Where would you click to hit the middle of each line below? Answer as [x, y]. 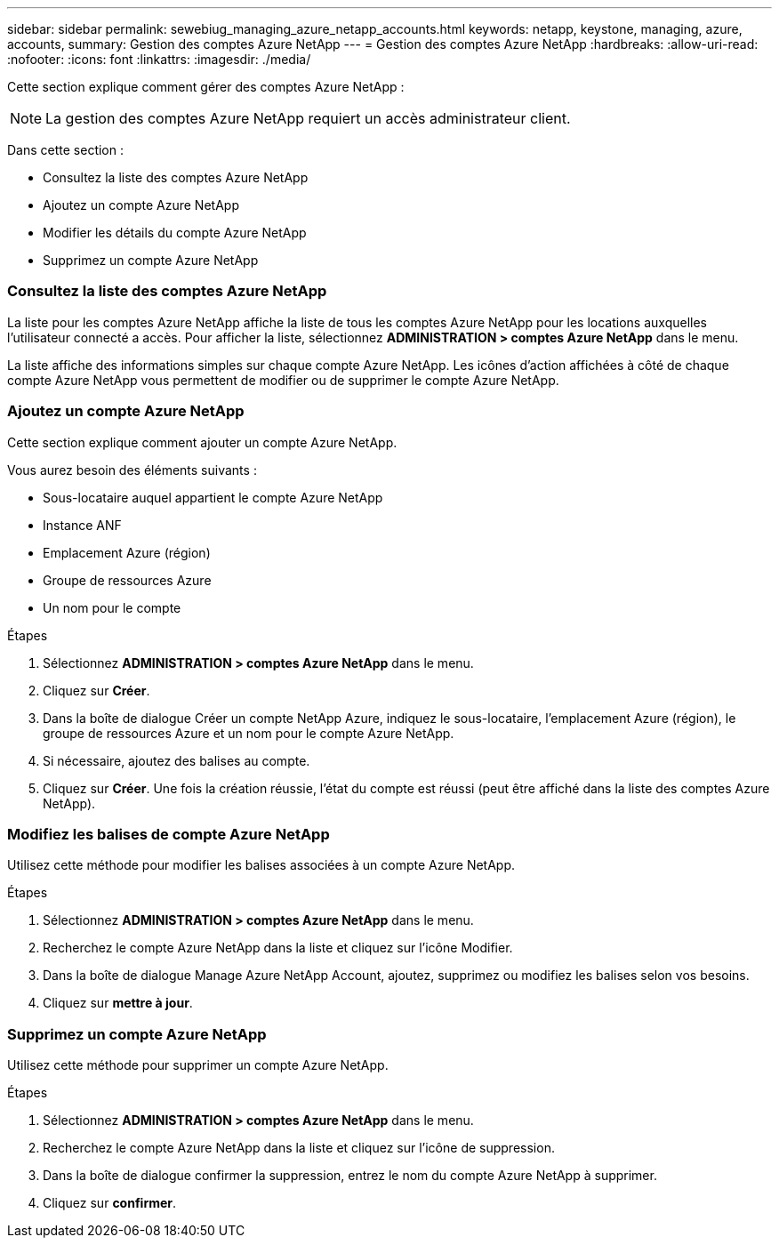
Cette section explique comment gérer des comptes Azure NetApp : [206, 87]
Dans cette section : [66, 150]
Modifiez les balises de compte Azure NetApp [169, 834]
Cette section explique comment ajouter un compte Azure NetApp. [202, 442]
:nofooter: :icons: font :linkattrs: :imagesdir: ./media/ [159, 59]
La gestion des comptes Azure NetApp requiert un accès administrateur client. [308, 118]
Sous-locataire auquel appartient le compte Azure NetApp [213, 497]
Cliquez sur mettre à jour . [118, 1003]
